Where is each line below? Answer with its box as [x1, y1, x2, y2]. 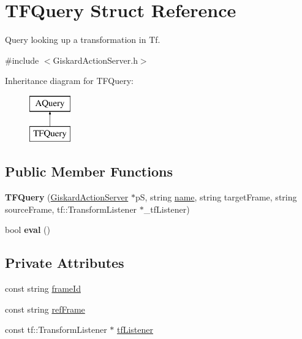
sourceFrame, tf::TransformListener [5, 202, 137, 215]
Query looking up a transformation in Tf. [5, 33, 160, 46]
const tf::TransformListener [5, 323, 107, 336]
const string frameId [5, 282, 81, 295]
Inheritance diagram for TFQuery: [5, 74, 134, 87]
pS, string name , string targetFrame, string [135, 191, 297, 204]
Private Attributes [5, 253, 124, 272]
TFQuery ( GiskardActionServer [5, 191, 129, 204]
